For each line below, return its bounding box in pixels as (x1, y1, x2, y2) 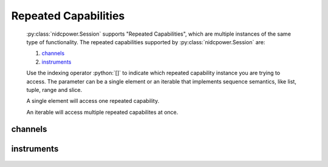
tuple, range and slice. (26, 86, 83, 93)
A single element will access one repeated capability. (26, 97, 160, 105)
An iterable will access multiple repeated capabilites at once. (26, 108, 179, 116)
